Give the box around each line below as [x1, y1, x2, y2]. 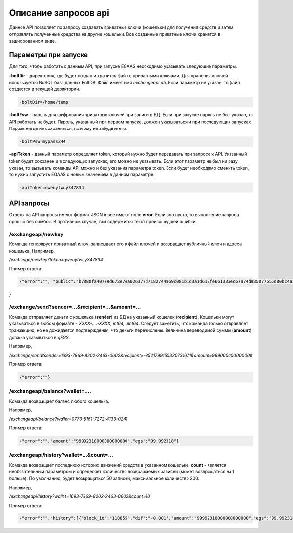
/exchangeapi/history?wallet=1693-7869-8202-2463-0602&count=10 [9, 493, 150, 499]
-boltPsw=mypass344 [19, 139, 66, 144]
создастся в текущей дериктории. [9, 86, 81, 92]
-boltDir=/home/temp [19, 99, 68, 105]
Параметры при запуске [9, 51, 88, 59]
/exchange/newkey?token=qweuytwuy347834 [9, 257, 103, 263]
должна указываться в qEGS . [9, 334, 70, 340]
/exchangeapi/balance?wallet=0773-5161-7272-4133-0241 [9, 416, 128, 422]
